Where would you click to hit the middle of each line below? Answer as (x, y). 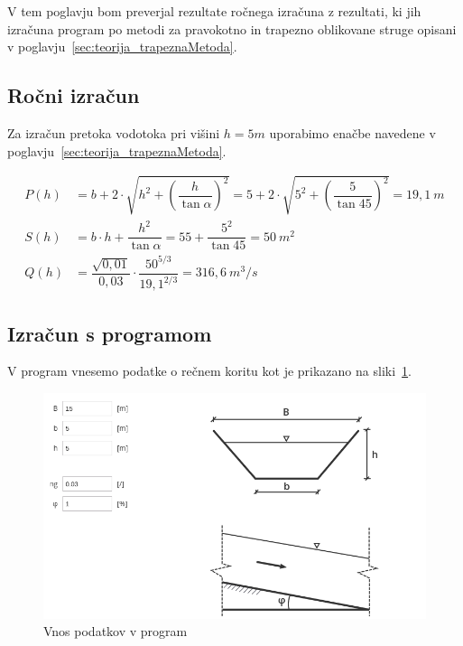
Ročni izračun (74, 95)
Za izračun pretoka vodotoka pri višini (114, 132)
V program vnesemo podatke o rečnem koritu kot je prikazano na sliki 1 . (209, 371)
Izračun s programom (110, 333)
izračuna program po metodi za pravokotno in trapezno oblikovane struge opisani (232, 28)
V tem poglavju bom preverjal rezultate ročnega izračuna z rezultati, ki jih (214, 11)
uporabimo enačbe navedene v (352, 132)
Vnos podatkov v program (116, 631)
